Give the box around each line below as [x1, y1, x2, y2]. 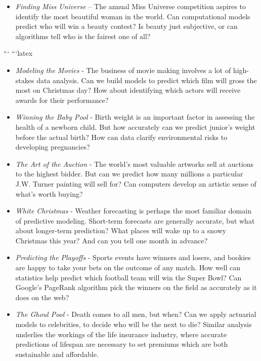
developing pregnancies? [15, 141, 90, 152]
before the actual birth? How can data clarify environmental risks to [15, 131, 228, 142]
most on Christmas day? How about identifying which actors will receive [15, 85, 241, 95]
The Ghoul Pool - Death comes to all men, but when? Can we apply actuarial [15, 309, 256, 319]
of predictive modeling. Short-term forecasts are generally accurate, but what [15, 215, 255, 226]
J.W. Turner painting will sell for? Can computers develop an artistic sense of [15, 178, 256, 189]
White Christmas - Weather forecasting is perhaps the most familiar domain [15, 205, 251, 216]
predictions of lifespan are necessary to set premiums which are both [15, 339, 228, 349]
